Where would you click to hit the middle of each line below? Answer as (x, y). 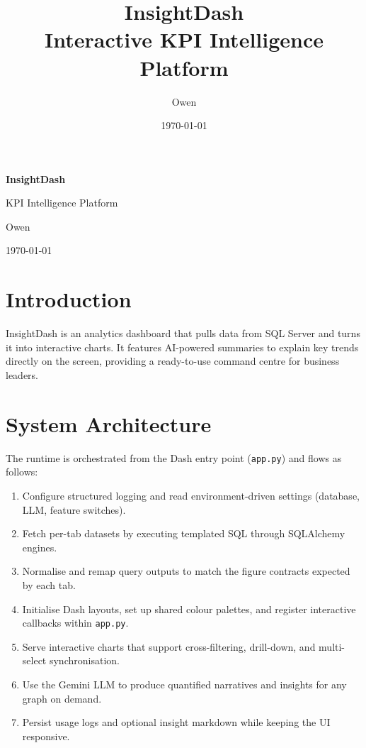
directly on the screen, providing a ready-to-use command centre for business (173, 361)
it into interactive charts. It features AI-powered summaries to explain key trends (182, 347)
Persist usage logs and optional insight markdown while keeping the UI (176, 722)
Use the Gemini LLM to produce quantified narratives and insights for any (184, 684)
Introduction (69, 299)
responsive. (46, 736)
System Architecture (109, 423)
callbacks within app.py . (75, 623)
